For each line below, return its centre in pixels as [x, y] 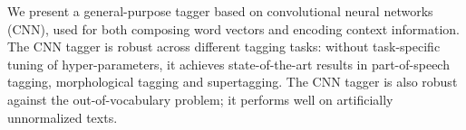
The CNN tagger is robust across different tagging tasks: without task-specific [224, 46]
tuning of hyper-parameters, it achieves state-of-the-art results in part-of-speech [228, 64]
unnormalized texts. [63, 117]
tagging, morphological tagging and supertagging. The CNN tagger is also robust [233, 82]
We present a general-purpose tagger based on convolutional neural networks [220, 11]
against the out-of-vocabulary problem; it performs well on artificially [200, 99]
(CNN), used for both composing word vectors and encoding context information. [233, 28]
